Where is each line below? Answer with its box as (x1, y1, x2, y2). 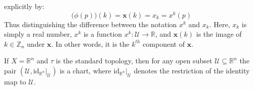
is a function (83, 29, 122, 39)
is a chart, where (60, 65, 111, 76)
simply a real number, (4, 29, 72, 39)
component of (143, 38, 185, 49)
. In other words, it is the (51, 38, 130, 49)
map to (4, 76, 26, 87)
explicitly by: (4, 1, 45, 11)
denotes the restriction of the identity (134, 65, 250, 76)
